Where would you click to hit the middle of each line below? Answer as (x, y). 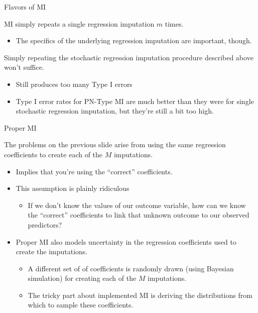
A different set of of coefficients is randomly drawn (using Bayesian (131, 268)
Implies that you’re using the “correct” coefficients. (94, 171)
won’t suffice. (24, 67)
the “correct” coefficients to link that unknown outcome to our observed (139, 215)
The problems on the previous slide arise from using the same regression (115, 144)
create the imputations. (52, 251)
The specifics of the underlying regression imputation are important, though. (134, 40)
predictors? (45, 224)
